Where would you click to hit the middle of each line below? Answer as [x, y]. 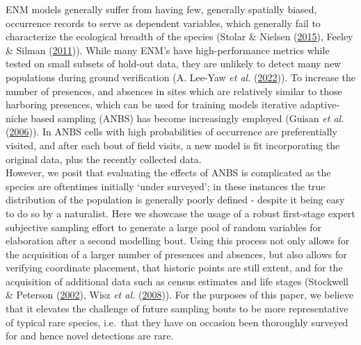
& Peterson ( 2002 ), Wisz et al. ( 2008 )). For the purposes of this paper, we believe [179, 295]
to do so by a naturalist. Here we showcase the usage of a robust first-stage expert [180, 213]
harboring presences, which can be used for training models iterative [151, 104]
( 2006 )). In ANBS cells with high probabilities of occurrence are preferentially [171, 132]
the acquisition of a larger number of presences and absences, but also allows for [176, 254]
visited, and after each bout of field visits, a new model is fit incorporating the [173, 145]
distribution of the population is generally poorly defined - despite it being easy [175, 200]
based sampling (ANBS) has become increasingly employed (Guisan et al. [187, 118]
